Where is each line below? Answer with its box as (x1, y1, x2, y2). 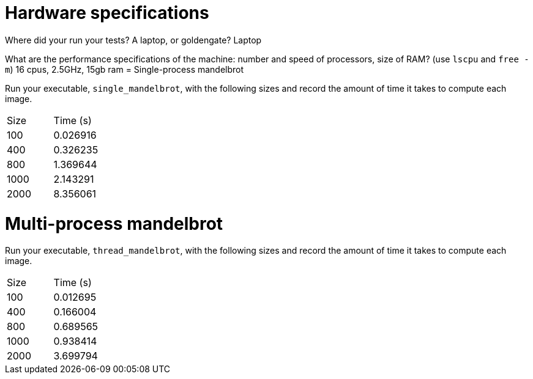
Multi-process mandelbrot (5, 213, 223, 234)
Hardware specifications (5, 2, 209, 23)
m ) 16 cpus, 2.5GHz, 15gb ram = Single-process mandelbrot (5, 64, 244, 75)
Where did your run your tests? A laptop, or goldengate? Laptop (5, 34, 262, 45)
